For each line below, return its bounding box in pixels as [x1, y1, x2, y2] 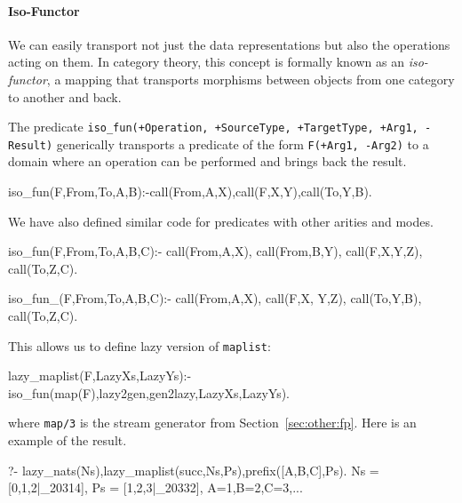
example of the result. [8, 431, 127, 450]
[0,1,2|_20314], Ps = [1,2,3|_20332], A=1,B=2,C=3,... [8, 478, 303, 497]
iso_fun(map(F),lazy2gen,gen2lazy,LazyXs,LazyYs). [8, 383, 291, 402]
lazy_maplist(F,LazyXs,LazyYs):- [8, 366, 192, 385]
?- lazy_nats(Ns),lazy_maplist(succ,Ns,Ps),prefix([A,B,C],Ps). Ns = [8, 460, 379, 479]
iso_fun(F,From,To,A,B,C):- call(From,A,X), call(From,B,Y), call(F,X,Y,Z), [8, 242, 423, 260]
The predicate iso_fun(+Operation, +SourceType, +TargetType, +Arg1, [8, 117, 418, 136]
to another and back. [8, 87, 122, 106]
